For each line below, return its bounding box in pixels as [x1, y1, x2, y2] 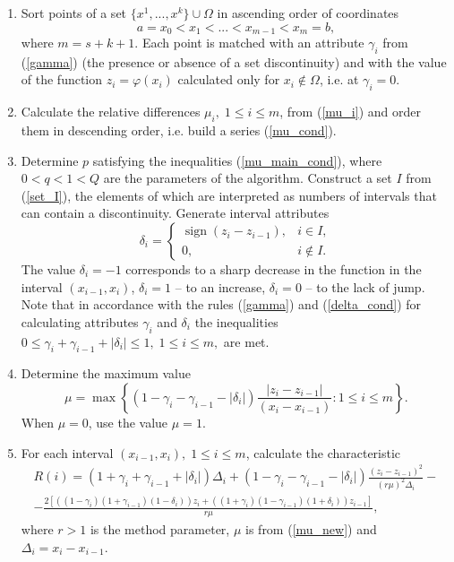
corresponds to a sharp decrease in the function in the [125, 260, 422, 278]
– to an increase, [175, 277, 266, 296]
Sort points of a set [21, 4, 127, 22]
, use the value [88, 412, 168, 431]
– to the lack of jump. [305, 277, 425, 296]
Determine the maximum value [21, 364, 192, 383]
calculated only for [177, 70, 280, 89]
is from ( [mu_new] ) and [245, 520, 377, 539]
